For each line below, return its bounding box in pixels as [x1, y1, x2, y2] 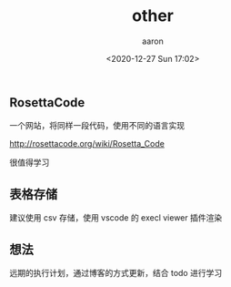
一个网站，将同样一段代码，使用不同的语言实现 [9, 120, 185, 131]
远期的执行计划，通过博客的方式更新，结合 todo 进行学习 [9, 267, 223, 278]
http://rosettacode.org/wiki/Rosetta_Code [9, 138, 166, 149]
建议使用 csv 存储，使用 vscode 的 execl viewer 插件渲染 [9, 212, 223, 223]
